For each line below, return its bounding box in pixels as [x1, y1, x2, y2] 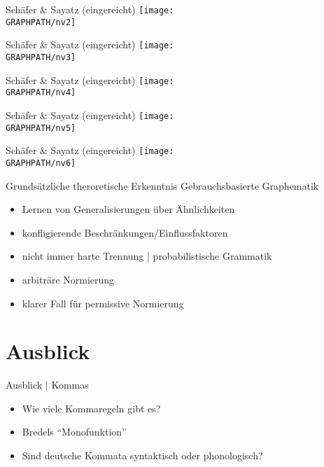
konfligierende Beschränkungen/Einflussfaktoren [22, 225, 228, 239]
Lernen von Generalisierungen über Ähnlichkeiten [22, 202, 235, 216]
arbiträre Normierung [22, 272, 115, 286]
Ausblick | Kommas [6, 377, 89, 392]
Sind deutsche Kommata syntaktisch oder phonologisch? [22, 448, 263, 463]
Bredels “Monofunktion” [22, 424, 127, 439]
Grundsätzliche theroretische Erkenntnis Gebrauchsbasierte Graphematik [6, 178, 319, 193]
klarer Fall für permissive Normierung [22, 295, 184, 310]
